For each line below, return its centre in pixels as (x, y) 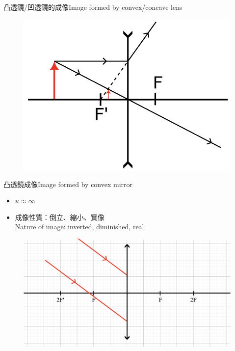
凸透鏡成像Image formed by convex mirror (68, 184)
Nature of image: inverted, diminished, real (79, 227)
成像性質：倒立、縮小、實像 (60, 217)
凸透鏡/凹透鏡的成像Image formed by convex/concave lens (93, 7)
